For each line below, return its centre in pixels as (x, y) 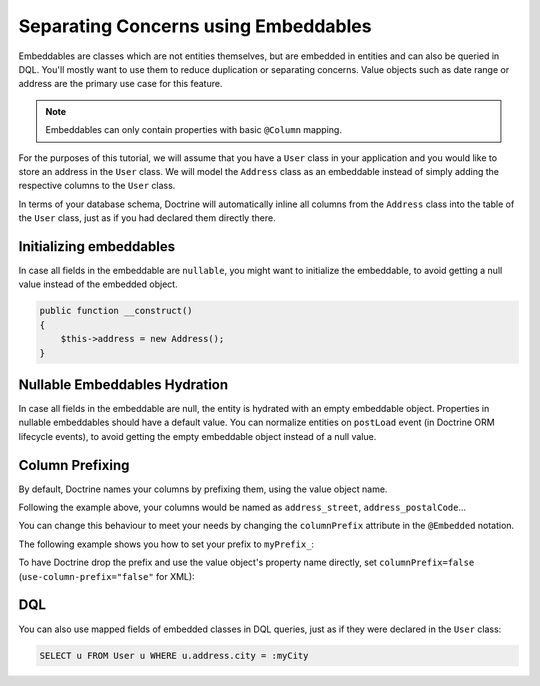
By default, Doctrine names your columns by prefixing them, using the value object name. (203, 489)
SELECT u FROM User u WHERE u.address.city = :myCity (174, 655)
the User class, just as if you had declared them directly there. (147, 218)
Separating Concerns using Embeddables (195, 26)
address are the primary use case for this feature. (120, 84)
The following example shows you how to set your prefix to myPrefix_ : (166, 544)
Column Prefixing (74, 465)
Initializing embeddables (96, 246)
